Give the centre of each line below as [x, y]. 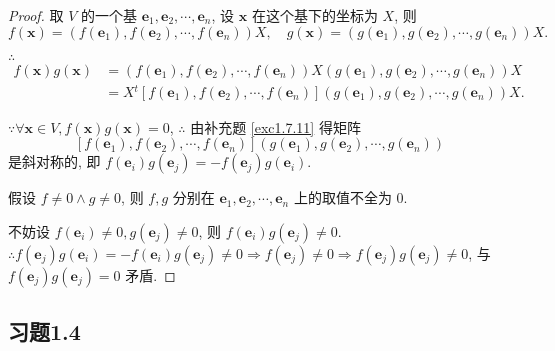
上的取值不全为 [342, 197]
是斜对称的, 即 [54, 161]
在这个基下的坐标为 [314, 15]
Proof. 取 [36, 15]
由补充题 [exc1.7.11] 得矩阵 [275, 126]
